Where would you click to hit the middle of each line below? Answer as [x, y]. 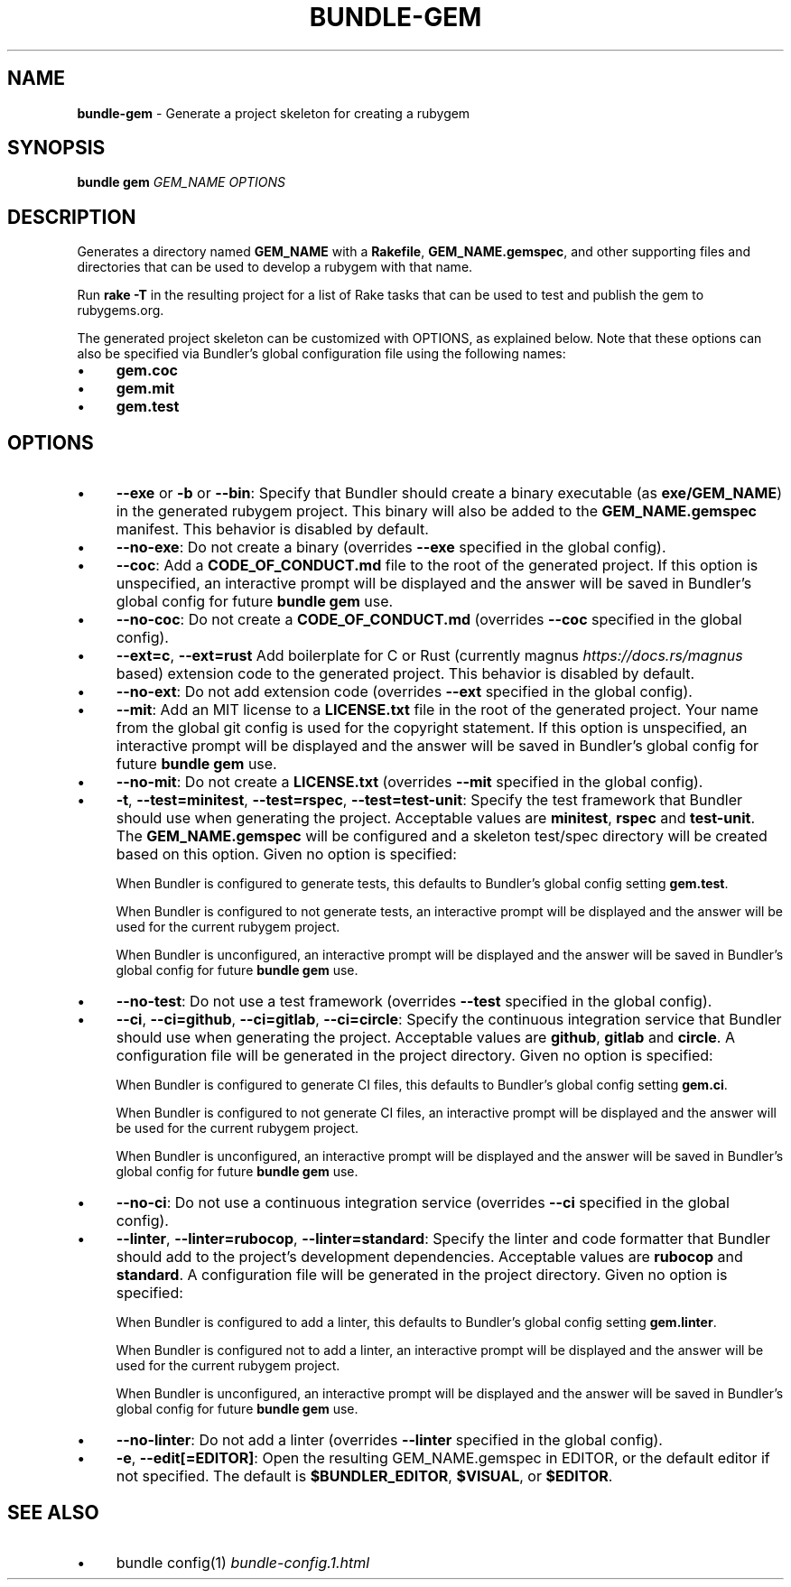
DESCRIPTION [72, 217]
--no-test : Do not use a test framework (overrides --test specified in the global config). [414, 1002]
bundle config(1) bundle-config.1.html [243, 1562]
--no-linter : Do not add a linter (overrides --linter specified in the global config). [389, 1440]
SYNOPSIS [56, 148]
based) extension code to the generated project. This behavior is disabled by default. [405, 674]
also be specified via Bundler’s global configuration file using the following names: [321, 354]
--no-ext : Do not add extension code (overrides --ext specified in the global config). [404, 692]
